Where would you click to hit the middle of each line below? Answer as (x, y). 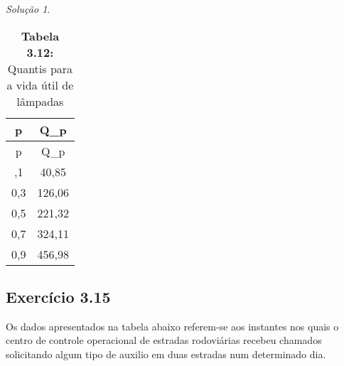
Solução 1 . (28, 9)
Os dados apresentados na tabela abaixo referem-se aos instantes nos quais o (172, 326)
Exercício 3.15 (58, 296)
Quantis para (40, 68)
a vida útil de (40, 85)
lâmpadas (40, 101)
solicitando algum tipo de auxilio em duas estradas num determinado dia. (166, 354)
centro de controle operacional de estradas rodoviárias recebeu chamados (164, 340)
